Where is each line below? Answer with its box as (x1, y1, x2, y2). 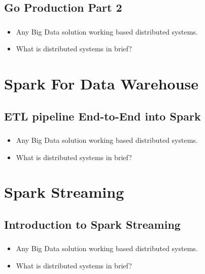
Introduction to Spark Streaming (4, 216, 181, 232)
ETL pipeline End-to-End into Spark (4, 108, 201, 124)
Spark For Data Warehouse (4, 73, 198, 94)
